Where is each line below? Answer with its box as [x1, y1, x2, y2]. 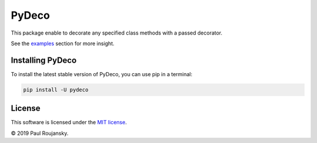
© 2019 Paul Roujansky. [11, 130, 69, 137]
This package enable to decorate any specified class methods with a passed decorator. [11, 29, 222, 36]
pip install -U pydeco [23, 86, 89, 93]
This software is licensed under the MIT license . [11, 119, 127, 126]
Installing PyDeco [11, 55, 77, 65]
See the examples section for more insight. [11, 40, 114, 47]
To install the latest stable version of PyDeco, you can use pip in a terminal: [11, 70, 193, 77]
